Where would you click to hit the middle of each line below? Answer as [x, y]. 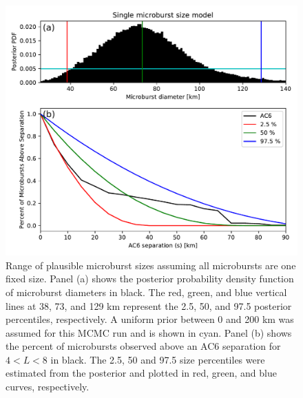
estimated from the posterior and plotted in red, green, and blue [141, 373]
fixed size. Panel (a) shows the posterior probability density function [150, 279]
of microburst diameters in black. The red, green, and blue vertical [146, 292]
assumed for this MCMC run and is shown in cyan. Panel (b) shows [149, 332]
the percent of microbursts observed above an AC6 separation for [143, 346]
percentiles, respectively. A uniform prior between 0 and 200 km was [150, 319]
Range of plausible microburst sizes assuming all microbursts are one [151, 265]
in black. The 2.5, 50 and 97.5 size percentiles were [158, 359]
